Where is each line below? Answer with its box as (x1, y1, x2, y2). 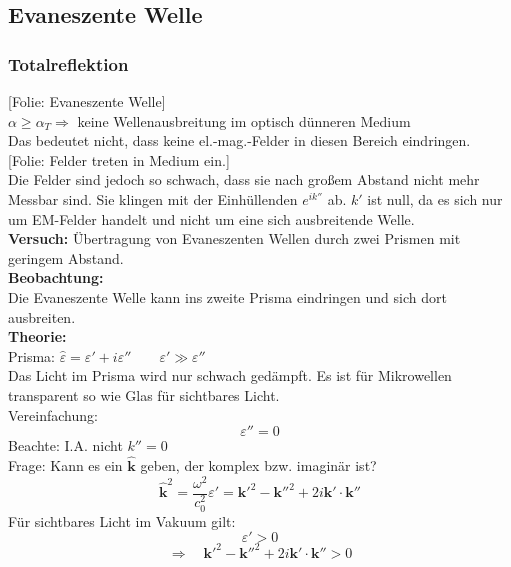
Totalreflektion (8, 51, 129, 76)
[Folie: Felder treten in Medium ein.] (8, 149, 230, 170)
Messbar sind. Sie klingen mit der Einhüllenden (8, 188, 298, 209)
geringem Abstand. (8, 247, 124, 268)
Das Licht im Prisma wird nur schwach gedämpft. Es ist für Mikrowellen (8, 365, 452, 386)
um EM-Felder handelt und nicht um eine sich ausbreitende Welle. (8, 208, 415, 229)
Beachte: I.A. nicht (8, 435, 123, 456)
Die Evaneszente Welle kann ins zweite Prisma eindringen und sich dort (8, 286, 447, 307)
